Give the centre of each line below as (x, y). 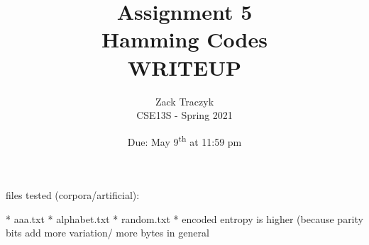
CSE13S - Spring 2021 (184, 115)
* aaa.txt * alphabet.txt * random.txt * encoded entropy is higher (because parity (184, 218)
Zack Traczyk (184, 101)
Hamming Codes (184, 39)
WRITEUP (184, 67)
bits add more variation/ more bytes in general (108, 233)
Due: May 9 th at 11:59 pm (184, 140)
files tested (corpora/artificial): (73, 194)
